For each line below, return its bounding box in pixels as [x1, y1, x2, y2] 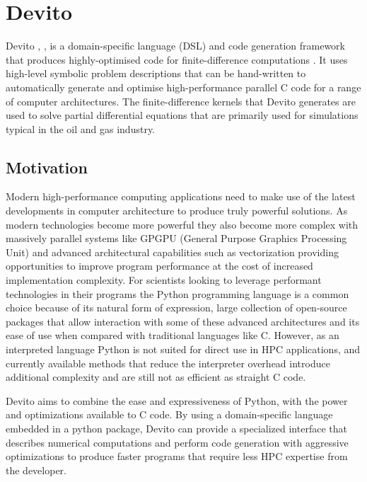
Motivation [6, 156, 88, 178]
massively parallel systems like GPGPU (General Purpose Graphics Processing [6, 231, 347, 246]
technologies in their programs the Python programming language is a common [6, 286, 349, 301]
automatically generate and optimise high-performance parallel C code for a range [6, 79, 361, 94]
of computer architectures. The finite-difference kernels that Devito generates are [6, 93, 356, 108]
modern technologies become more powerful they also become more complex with [6, 217, 359, 231]
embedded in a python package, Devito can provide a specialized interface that [6, 420, 347, 435]
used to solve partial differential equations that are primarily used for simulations [6, 108, 359, 122]
